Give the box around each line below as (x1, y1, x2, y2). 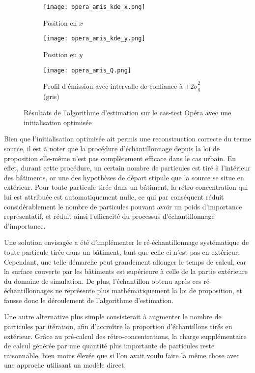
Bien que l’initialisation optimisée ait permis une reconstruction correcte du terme (4, 134, 251, 144)
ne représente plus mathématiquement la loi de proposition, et (55, 285, 242, 296)
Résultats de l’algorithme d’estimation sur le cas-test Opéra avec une (24, 107, 231, 118)
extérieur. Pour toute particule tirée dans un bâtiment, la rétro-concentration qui (4, 182, 248, 192)
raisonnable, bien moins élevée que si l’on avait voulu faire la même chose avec (4, 350, 240, 360)
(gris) (43, 91, 59, 101)
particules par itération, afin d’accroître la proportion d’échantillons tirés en (4, 321, 232, 332)
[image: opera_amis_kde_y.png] (43, 35, 145, 42)
